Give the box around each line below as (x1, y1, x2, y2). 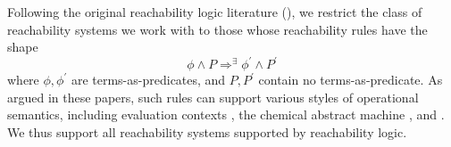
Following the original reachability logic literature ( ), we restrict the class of (7, 3, 422, 20)
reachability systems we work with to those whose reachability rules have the (7, 20, 428, 38)
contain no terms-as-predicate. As (258, 70, 443, 89)
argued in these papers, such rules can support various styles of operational (7, 87, 419, 106)
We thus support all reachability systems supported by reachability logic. (7, 123, 407, 142)
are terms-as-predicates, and (71, 70, 226, 89)
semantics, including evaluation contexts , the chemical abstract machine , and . (7, 105, 445, 124)
